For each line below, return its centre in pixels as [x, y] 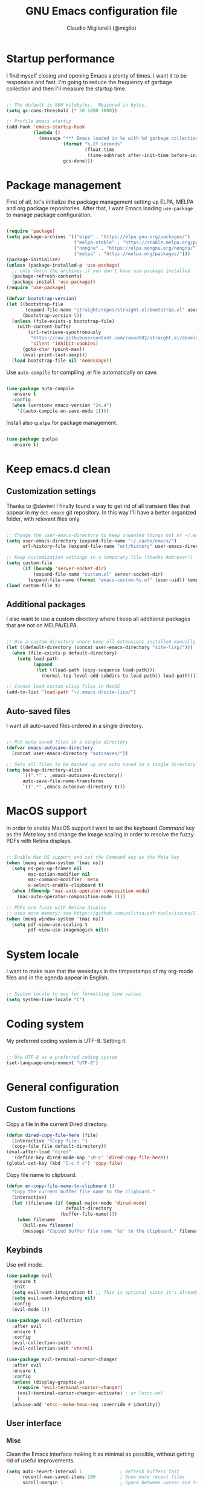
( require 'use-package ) [36, 288]
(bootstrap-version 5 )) [52, 315]
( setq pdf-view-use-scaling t [50, 925]
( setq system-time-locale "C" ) [46, 1000]
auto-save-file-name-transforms [63, 781]
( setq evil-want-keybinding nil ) [54, 1298]
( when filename [36, 1220]
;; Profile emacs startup [39, 122]
